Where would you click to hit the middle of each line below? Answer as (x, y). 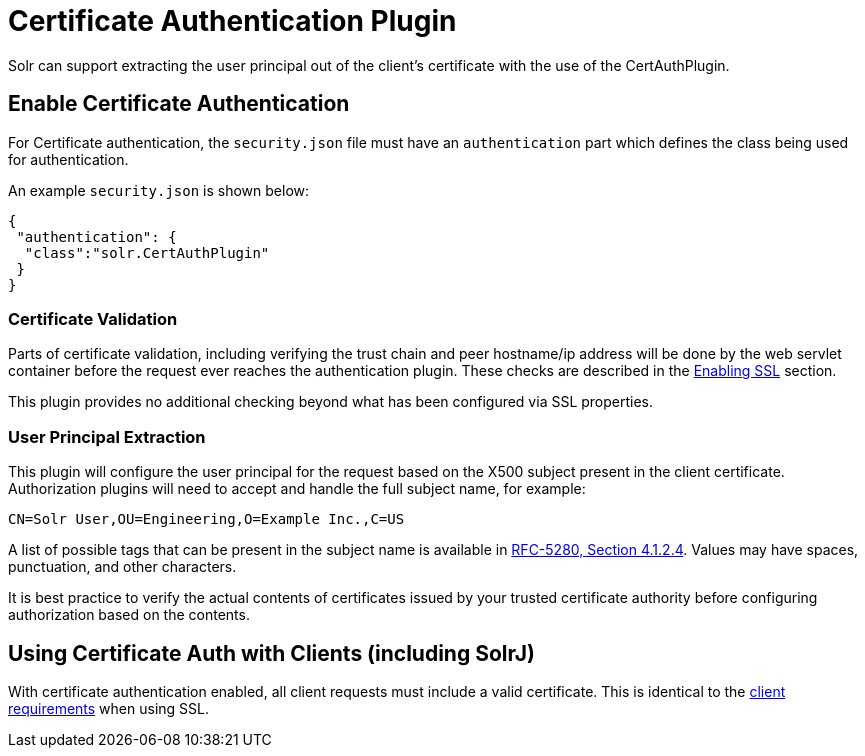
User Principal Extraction (107, 436)
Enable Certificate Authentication (179, 104)
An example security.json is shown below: (159, 190)
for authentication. (68, 159)
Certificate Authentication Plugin (232, 21)
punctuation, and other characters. (122, 567)
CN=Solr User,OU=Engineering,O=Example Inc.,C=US (206, 519)
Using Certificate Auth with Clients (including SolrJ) (272, 653)
